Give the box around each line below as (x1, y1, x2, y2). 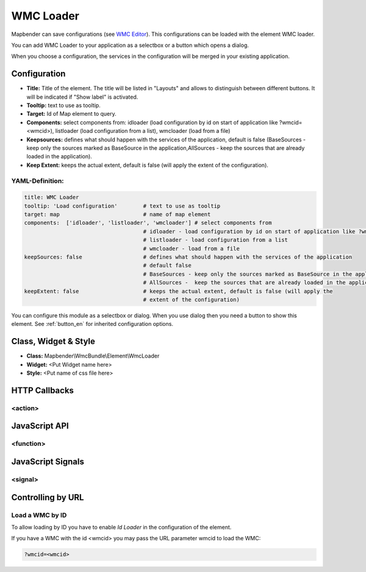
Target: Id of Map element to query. (26, 110, 117, 118)
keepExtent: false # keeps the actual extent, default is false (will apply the (24, 288, 333, 295)
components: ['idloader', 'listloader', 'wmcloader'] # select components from (24, 219, 272, 227)
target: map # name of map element (24, 211, 211, 218)
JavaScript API (11, 421, 70, 431)
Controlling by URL (11, 492, 84, 503)
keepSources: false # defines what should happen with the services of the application (24, 253, 353, 261)
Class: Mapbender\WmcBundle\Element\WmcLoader (26, 352, 160, 359)
